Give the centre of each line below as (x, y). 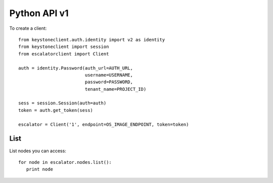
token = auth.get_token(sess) (56, 110)
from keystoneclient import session (64, 47)
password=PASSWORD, (109, 82)
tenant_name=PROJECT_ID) (116, 89)
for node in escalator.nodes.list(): (65, 162)
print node (39, 169)
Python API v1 (39, 13)
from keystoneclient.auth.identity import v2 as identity (92, 40)
